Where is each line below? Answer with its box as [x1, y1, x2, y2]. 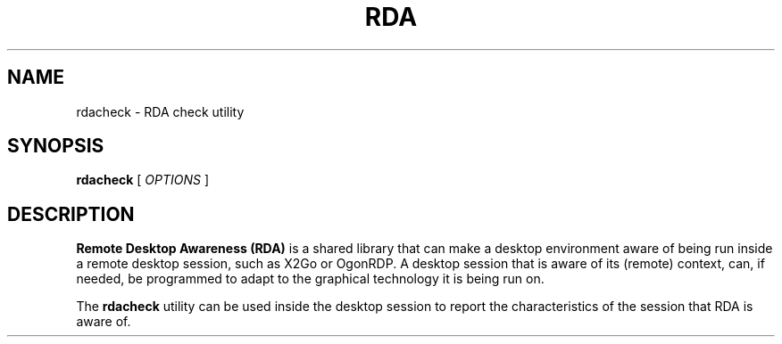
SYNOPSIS [7, 135, 104, 158]
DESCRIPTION [7, 202, 135, 225]
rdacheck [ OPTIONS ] [76, 172, 210, 188]
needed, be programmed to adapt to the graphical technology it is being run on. [76, 271, 545, 287]
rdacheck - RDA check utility [76, 103, 245, 119]
